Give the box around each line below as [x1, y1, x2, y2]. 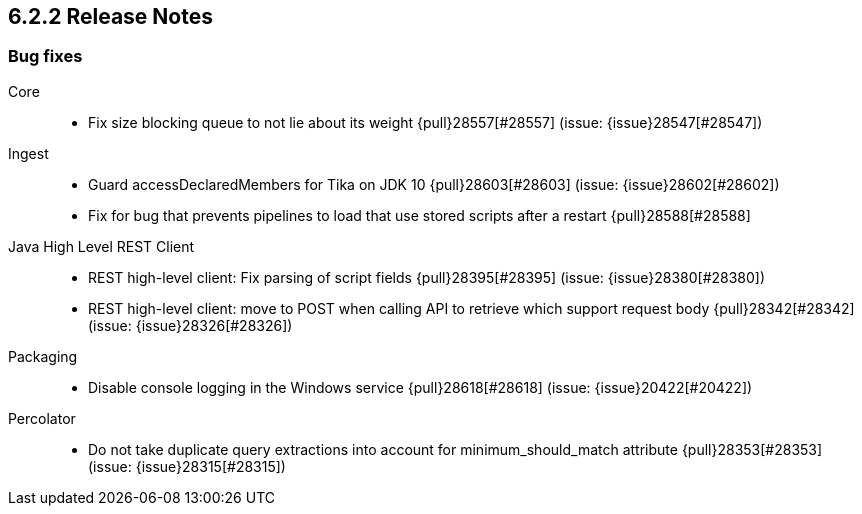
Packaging [8, 347, 78, 365]
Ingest [8, 144, 49, 162]
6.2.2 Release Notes [8, 4, 213, 29]
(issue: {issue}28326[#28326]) [88, 316, 293, 334]
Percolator [8, 409, 76, 427]
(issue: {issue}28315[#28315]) [88, 457, 286, 475]
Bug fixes [8, 46, 83, 67]
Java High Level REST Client [8, 237, 195, 255]
